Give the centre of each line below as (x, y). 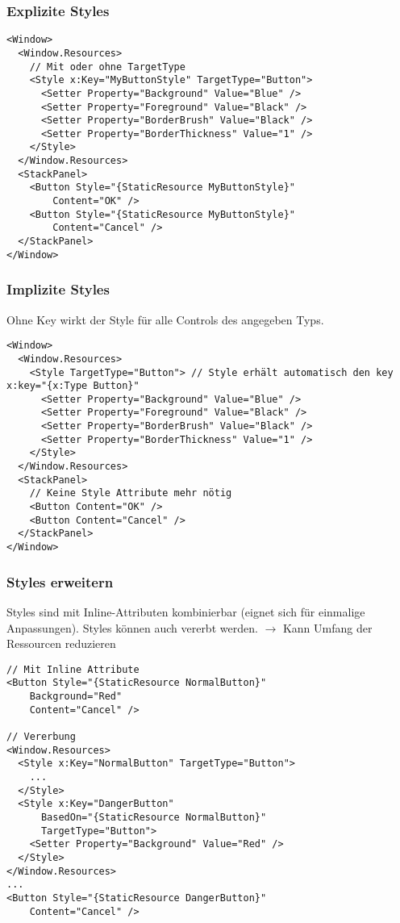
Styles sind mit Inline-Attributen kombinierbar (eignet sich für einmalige (186, 611)
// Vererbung (41, 736)
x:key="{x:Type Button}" (73, 386)
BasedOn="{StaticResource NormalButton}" (154, 817)
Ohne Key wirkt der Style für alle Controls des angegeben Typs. (165, 319)
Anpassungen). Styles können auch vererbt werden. (132, 627)
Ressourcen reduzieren (61, 643)
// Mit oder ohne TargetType (107, 67)
